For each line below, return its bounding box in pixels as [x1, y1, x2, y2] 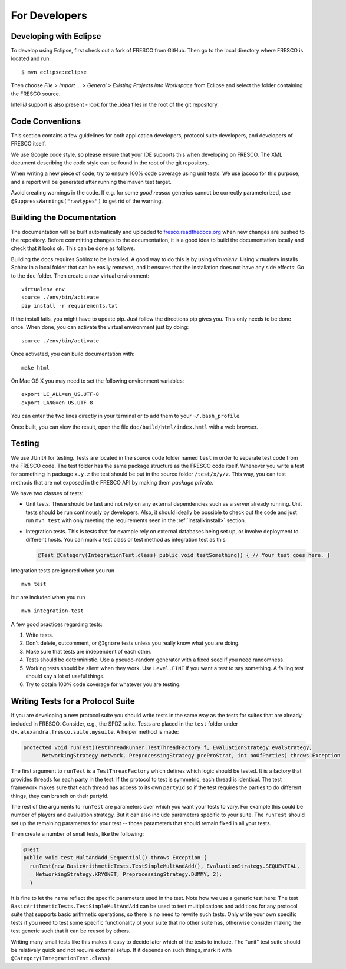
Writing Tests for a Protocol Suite [11, 696, 135, 707]
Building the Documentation [11, 213, 116, 223]
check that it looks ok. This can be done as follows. [11, 245, 136, 252]
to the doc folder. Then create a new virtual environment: [11, 272, 150, 279]
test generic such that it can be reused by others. [11, 927, 131, 934]
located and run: [11, 55, 51, 62]
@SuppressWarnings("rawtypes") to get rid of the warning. [11, 197, 163, 205]
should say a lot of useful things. [25, 673, 105, 680]
